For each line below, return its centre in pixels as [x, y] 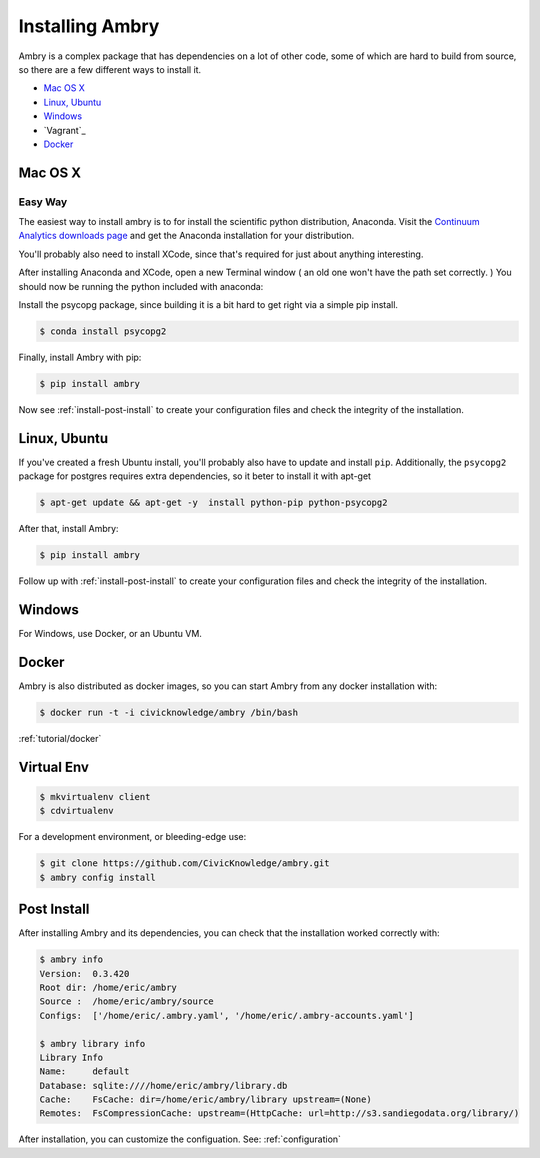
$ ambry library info [92, 1043]
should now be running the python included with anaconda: [141, 286]
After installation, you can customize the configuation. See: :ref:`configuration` [180, 1139]
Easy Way [43, 202]
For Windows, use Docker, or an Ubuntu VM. [110, 634]
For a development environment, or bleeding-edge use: [132, 837]
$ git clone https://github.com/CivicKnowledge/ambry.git [184, 863]
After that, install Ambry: [68, 529]
